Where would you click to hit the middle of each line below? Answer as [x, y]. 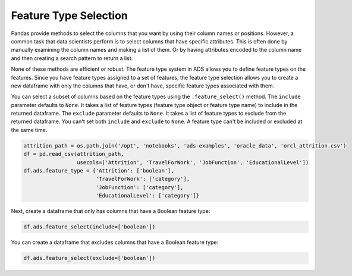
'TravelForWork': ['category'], [143, 179]
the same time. [29, 130]
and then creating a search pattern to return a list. [72, 58]
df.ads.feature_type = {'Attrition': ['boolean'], [99, 170]
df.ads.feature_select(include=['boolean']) [89, 227]
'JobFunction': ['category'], [139, 187]
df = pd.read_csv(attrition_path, [74, 154]
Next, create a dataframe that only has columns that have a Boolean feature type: [111, 211]
